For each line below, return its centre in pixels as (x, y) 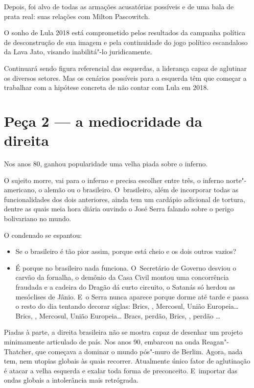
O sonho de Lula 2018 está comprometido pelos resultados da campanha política (125, 33)
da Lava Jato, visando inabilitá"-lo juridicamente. (78, 52)
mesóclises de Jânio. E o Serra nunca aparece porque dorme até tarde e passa (132, 296)
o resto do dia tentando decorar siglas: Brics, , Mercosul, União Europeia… (127, 306)
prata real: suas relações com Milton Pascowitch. (77, 16)
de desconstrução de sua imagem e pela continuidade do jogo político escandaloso (126, 42)
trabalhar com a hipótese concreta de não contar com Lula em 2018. (106, 87)
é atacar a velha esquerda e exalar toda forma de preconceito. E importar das (121, 370)
